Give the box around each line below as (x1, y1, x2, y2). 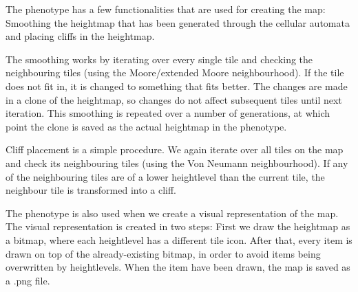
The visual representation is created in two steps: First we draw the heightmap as (6, 219, 350, 234)
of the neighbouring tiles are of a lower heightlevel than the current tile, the (6, 169, 325, 183)
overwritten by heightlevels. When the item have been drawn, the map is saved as (6, 260, 350, 274)
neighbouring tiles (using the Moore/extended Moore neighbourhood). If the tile (6, 65, 344, 80)
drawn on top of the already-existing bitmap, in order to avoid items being (6, 246, 321, 260)
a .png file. (6, 273, 50, 287)
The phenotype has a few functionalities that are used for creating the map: (6, 2, 326, 16)
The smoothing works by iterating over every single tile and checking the (6, 52, 313, 66)
